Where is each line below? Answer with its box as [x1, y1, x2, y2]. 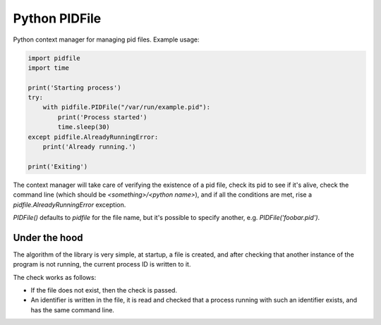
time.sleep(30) [57, 123, 111, 131]
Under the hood [13, 231, 84, 243]
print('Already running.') [42, 143, 137, 151]
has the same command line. [30, 305, 114, 314]
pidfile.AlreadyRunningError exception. [13, 200, 126, 209]
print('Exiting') [28, 162, 88, 171]
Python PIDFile [13, 11, 102, 26]
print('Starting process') [28, 83, 121, 92]
